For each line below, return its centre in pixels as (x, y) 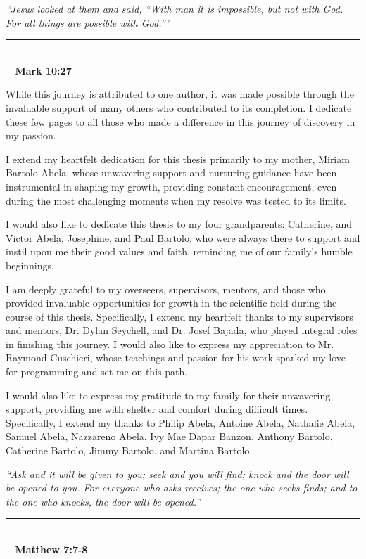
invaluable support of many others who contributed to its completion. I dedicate (179, 107)
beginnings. (30, 265)
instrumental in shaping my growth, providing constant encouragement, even (171, 186)
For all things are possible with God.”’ (87, 22)
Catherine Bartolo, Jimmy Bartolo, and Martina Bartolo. (129, 450)
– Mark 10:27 (39, 70)
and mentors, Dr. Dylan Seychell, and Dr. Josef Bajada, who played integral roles (182, 330)
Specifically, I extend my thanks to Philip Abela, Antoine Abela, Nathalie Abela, (181, 422)
